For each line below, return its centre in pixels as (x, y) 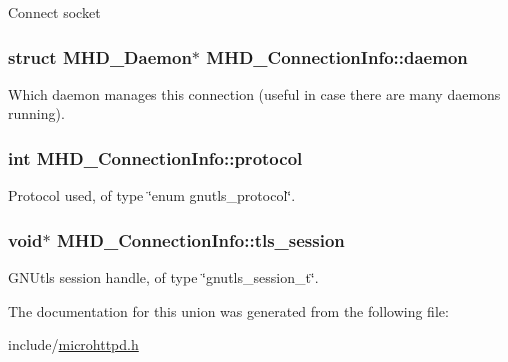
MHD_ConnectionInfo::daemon (337, 56)
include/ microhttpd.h (73, 344)
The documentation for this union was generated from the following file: (228, 310)
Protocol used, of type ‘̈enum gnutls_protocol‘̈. (152, 195)
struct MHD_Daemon (100, 56)
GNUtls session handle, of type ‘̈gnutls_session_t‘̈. (163, 277)
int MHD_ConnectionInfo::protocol (155, 157)
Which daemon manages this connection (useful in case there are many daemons (254, 93)
